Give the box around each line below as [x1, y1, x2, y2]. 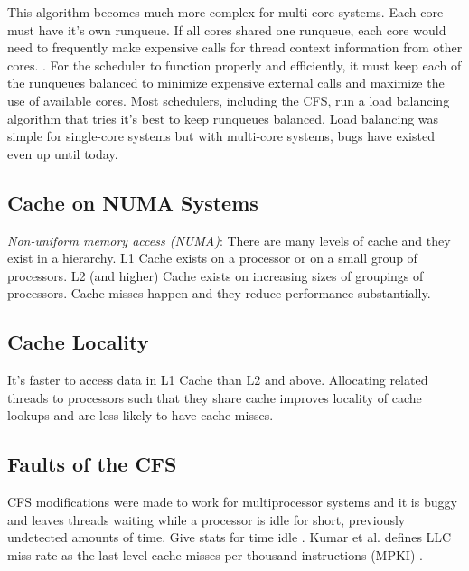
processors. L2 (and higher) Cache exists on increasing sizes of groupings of [7, 266, 424, 285]
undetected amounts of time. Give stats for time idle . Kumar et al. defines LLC [7, 528, 452, 547]
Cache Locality [7, 328, 149, 356]
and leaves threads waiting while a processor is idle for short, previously [7, 510, 406, 529]
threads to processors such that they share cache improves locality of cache [7, 388, 422, 407]
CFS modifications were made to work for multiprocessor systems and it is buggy [7, 492, 457, 511]
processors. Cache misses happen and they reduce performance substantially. [7, 284, 431, 303]
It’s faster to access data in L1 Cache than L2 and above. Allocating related [7, 370, 428, 389]
